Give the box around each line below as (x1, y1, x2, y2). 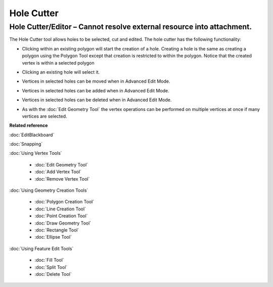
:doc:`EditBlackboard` (9, 132, 55, 138)
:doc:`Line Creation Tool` (34, 206, 86, 212)
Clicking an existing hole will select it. (22, 69, 100, 75)
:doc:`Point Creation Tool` (34, 213, 88, 219)
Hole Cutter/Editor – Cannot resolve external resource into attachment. (9, 22, 252, 31)
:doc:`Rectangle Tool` (34, 227, 79, 233)
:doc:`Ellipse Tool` (34, 234, 72, 240)
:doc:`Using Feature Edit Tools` (9, 245, 74, 252)
